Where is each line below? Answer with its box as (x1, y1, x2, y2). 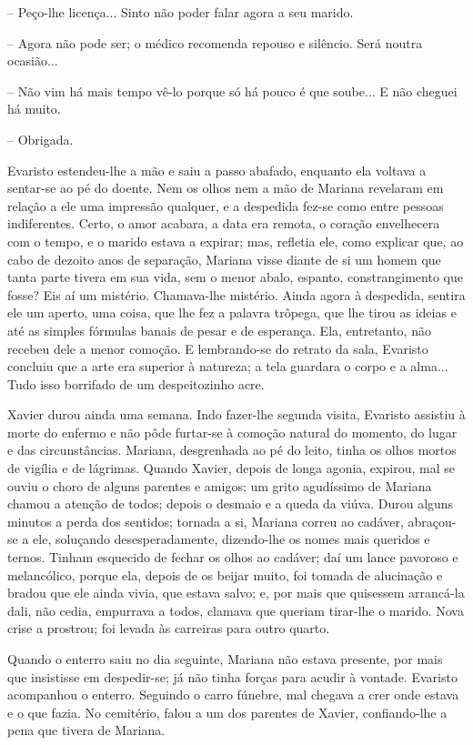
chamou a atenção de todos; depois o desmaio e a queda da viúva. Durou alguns (7, 494, 454, 513)
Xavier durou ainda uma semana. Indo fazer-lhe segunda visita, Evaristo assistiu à (7, 405, 466, 424)
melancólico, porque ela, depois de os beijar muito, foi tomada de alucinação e (7, 565, 443, 584)
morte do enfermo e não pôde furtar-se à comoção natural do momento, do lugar (7, 422, 458, 441)
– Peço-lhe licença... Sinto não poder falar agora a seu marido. (7, 3, 354, 21)
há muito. (7, 99, 61, 118)
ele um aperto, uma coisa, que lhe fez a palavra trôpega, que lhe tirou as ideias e (7, 303, 457, 322)
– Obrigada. (7, 129, 74, 148)
